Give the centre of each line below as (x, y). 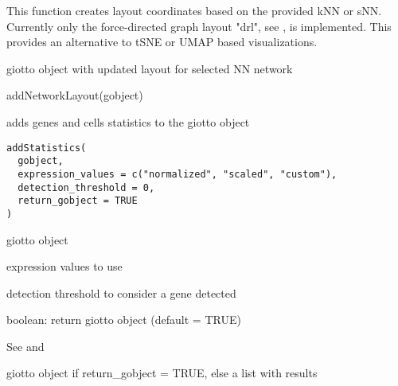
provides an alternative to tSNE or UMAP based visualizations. (162, 42)
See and (25, 346)
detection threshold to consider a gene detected (121, 292)
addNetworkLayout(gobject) (75, 95)
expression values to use (64, 266)
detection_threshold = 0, (86, 187)
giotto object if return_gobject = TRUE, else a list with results (162, 373)
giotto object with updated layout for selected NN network (150, 68)
